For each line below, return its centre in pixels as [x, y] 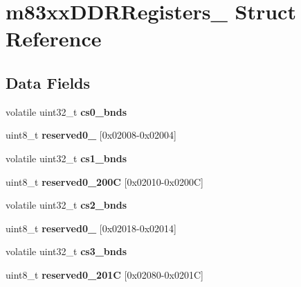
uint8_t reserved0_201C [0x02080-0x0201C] [104, 274]
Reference [54, 38]
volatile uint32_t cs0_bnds [66, 111]
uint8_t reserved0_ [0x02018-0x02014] [91, 228]
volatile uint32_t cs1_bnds [66, 158]
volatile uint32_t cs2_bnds [66, 205]
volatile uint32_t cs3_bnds [66, 251]
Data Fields [48, 82]
